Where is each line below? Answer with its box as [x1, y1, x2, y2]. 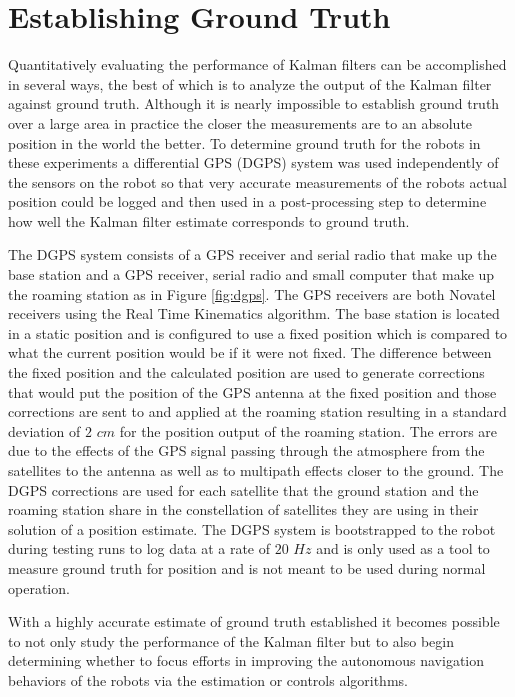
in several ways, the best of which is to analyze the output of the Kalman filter [8, 73, 492, 94]
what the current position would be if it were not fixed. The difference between [8, 342, 492, 363]
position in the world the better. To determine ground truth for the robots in [8, 132, 481, 153]
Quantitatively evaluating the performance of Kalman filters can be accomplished [8, 54, 507, 75]
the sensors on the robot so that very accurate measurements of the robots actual [8, 171, 507, 192]
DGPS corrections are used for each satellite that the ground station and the [8, 479, 479, 500]
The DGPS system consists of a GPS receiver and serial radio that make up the [8, 244, 497, 265]
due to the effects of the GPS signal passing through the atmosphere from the [8, 440, 485, 461]
